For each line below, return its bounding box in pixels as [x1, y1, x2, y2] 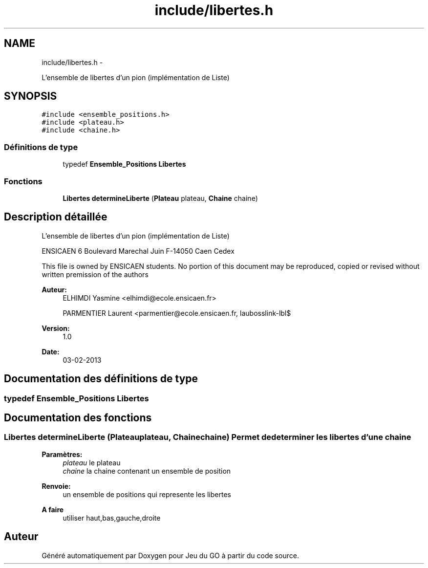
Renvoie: [42, 481, 71, 490]
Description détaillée [4, 211, 107, 223]
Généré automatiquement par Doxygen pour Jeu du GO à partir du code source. [42, 551, 299, 560]
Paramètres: [42, 450, 83, 459]
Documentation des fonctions [4, 412, 152, 424]
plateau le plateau [63, 458, 121, 467]
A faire [42, 505, 64, 514]
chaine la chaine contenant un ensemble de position [63, 466, 231, 475]
